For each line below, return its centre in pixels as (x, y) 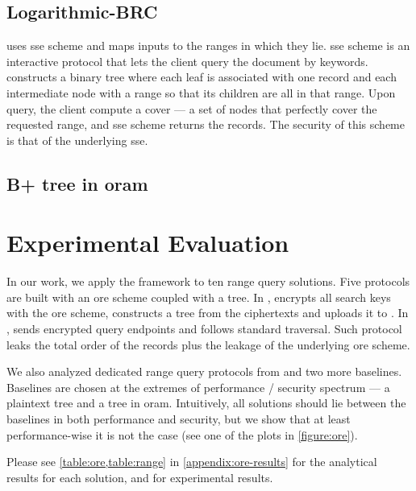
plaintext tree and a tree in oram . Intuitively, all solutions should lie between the (206, 403)
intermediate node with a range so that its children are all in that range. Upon (201, 92)
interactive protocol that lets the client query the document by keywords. (187, 61)
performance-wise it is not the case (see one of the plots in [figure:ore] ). (182, 434)
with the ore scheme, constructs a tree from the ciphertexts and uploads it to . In (208, 313)
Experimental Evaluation (148, 243)
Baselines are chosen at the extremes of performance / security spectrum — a (198, 387)
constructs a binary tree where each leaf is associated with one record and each (202, 77)
